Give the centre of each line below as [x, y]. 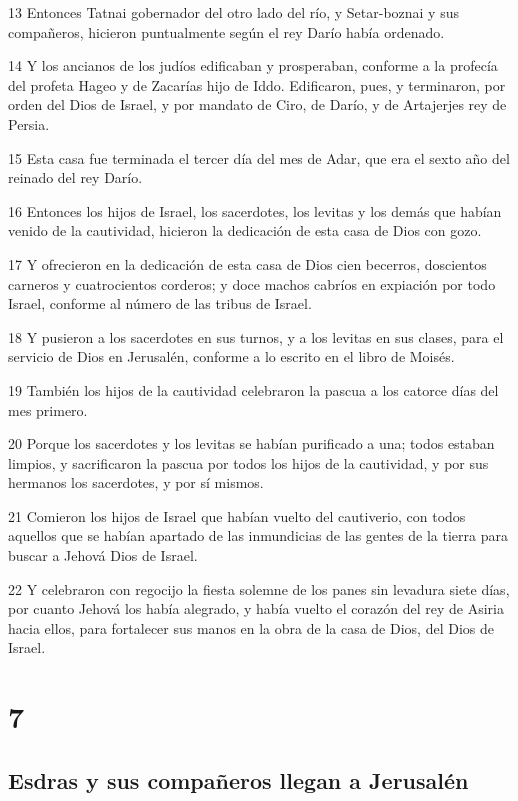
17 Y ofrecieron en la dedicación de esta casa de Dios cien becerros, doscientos [247, 263]
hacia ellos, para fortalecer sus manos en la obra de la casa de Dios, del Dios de [251, 627]
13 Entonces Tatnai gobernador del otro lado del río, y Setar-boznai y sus [233, 12]
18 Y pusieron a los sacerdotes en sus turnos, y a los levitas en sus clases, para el [256, 336]
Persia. [29, 123]
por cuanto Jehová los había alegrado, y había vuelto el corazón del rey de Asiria [256, 608]
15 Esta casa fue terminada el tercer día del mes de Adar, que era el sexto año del [259, 157]
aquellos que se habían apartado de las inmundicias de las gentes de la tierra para [258, 535]
